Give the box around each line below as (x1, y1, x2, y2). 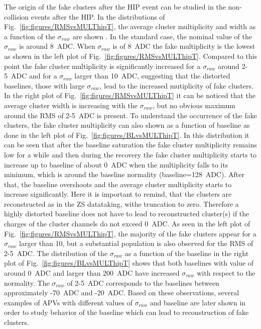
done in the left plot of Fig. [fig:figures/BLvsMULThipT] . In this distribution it (4, 129, 249, 140)
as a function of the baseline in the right (124, 248, 249, 258)
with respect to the (197, 268, 255, 278)
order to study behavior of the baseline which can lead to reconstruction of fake (4, 307, 249, 317)
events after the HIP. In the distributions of (31, 11, 165, 22)
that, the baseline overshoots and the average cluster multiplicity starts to (4, 179, 232, 189)
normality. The (4, 277, 50, 288)
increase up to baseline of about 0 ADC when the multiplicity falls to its (4, 159, 228, 170)
